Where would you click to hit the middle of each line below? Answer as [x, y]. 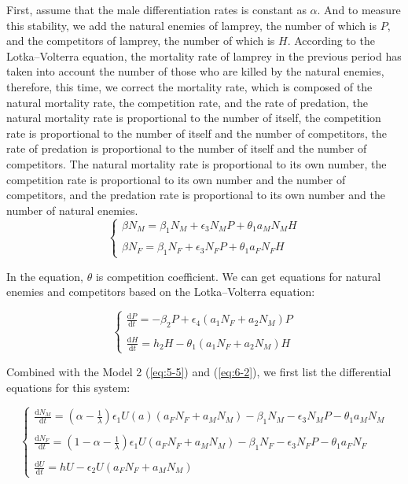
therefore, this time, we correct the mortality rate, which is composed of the [189, 86]
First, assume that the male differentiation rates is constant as [156, 9]
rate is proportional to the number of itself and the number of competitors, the [197, 133]
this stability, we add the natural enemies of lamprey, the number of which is [191, 25]
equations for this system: [68, 387]
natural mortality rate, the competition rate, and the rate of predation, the [187, 102]
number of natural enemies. [72, 210]
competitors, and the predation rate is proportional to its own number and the [196, 195]
